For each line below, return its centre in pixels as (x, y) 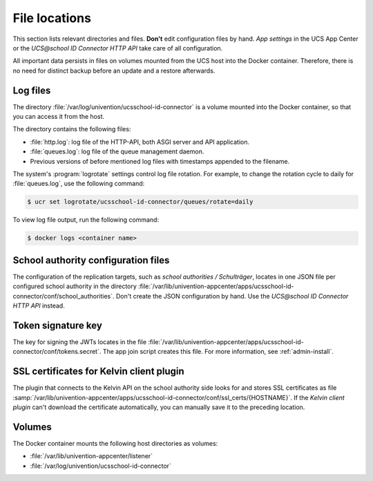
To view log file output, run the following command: (86, 220)
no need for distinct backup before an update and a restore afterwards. (114, 70)
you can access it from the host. (59, 117)
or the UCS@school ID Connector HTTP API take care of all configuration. (118, 48)
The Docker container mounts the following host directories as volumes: (115, 443)
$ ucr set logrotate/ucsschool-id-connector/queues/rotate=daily (140, 202)
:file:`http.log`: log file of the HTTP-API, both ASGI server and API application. (140, 142)
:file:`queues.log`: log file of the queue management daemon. (117, 151)
